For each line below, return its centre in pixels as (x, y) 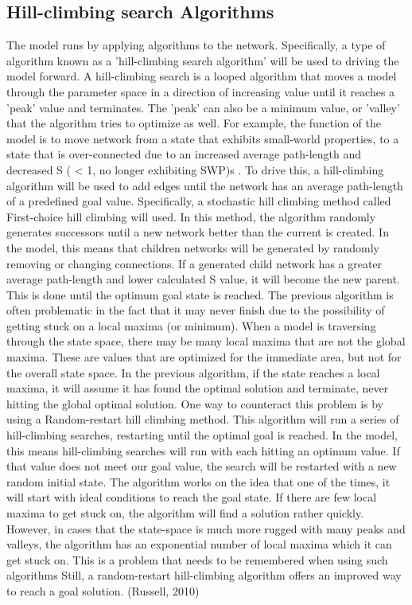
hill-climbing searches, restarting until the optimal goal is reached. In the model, (202, 435)
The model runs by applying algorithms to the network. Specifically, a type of (196, 45)
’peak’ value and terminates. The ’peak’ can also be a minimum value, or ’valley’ (203, 107)
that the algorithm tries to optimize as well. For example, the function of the (194, 123)
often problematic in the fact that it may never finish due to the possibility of (196, 310)
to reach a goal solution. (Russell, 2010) (103, 590)
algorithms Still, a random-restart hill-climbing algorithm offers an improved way (204, 575)
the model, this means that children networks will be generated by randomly (193, 247)
